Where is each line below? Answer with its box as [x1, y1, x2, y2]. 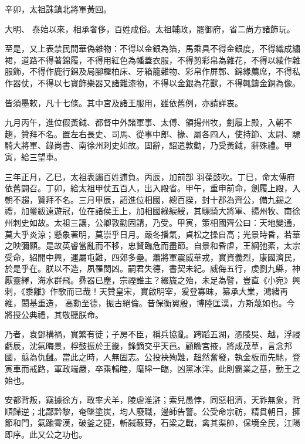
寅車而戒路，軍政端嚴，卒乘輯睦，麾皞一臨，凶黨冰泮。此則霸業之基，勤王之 [5, 362, 300, 375]
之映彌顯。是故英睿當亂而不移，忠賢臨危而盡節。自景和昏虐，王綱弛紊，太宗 [5, 239, 300, 252]
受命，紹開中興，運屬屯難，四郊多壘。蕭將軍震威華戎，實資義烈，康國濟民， [5, 250, 300, 263]
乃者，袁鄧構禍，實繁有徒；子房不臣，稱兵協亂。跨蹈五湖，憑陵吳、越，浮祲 [5, 328, 300, 340]
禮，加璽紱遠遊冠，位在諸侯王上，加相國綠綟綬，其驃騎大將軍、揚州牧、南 [5, 205, 292, 217]
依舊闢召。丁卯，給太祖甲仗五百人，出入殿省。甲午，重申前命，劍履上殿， [5, 182, 292, 194]
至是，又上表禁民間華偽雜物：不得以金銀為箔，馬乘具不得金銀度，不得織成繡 [5, 42, 300, 55]
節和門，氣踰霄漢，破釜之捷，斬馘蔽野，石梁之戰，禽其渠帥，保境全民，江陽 [5, 416, 300, 429]
